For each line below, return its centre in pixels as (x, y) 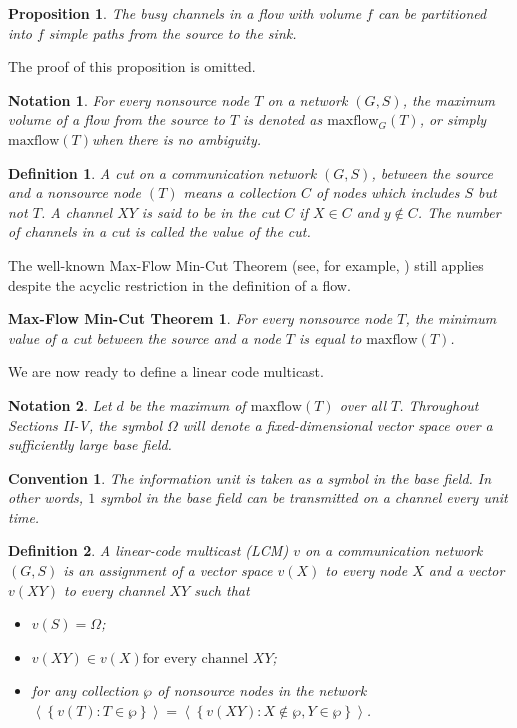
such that (222, 589)
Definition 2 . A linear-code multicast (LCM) (148, 550)
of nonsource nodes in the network (262, 690)
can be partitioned (432, 13)
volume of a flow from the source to (116, 119)
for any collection (85, 690)
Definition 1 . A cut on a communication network (162, 172)
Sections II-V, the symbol (85, 424)
